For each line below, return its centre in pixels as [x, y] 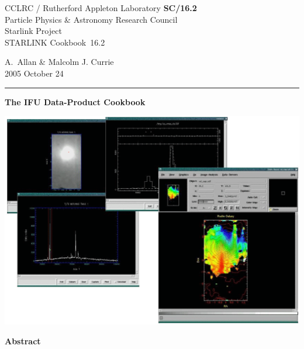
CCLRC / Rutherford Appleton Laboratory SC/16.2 [101, 8]
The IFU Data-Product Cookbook [75, 101]
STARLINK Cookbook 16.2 [55, 42]
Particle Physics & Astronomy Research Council [91, 19]
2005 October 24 [34, 73]
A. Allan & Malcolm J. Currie [59, 62]
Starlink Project [33, 31]
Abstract [23, 341]
